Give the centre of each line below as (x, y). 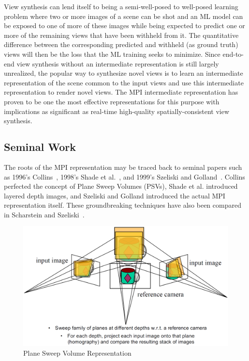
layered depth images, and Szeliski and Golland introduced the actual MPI (115, 195)
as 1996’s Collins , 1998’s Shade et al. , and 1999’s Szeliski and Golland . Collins (124, 176)
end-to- (233, 54)
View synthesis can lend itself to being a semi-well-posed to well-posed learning (121, 6)
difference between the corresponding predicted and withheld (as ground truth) (121, 44)
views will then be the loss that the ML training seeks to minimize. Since (112, 54)
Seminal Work (40, 147)
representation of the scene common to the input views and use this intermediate (124, 82)
